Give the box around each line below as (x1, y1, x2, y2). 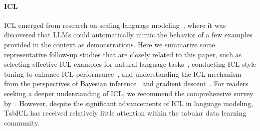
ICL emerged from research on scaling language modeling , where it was (4, 19, 226, 30)
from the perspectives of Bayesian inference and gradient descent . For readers (4, 78, 248, 89)
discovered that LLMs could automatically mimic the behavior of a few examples (4, 29, 252, 40)
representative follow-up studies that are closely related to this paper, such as (4, 49, 242, 59)
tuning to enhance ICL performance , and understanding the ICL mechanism (4, 68, 241, 79)
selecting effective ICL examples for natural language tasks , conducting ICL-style (4, 59, 256, 69)
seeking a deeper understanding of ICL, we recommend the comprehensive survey (4, 88, 253, 98)
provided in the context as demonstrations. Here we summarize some (4, 39, 215, 49)
